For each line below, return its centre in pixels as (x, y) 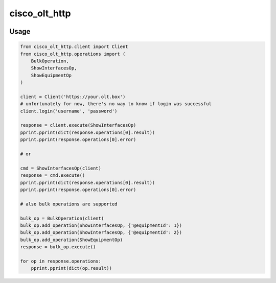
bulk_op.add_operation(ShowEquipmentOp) (71, 240)
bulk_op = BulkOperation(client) (62, 218)
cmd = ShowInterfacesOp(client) (61, 168)
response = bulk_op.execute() (58, 247)
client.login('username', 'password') (69, 111)
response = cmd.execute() (53, 175)
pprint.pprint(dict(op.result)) (72, 268)
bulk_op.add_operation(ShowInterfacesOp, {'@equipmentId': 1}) (101, 225)
